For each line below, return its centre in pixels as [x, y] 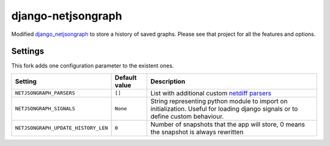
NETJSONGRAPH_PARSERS [45, 93]
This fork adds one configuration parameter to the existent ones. [93, 66]
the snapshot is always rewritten [197, 132]
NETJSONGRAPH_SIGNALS [45, 109]
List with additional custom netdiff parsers [211, 93]
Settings [28, 51]
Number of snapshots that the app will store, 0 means [228, 124]
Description [168, 81]
